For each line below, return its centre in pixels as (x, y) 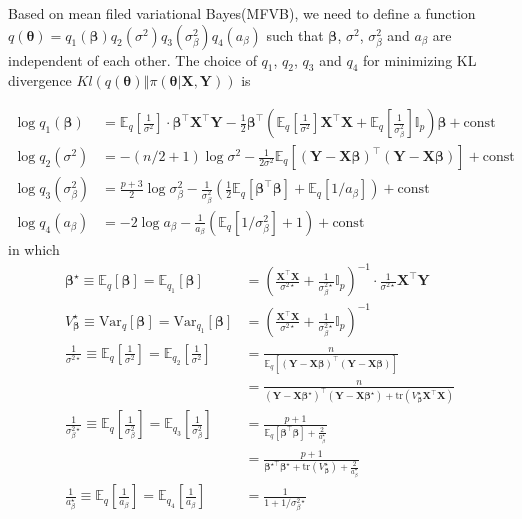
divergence (40, 80)
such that (295, 34)
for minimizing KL (420, 59)
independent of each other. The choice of (132, 59)
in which (34, 248)
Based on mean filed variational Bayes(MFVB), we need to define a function (242, 13)
